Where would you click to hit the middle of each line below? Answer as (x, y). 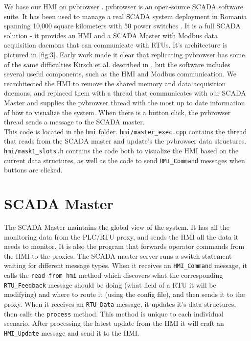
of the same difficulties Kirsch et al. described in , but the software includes (117, 64)
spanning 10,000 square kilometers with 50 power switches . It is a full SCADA (122, 26)
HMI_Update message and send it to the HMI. (72, 332)
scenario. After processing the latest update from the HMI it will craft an (114, 323)
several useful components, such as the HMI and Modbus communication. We (120, 74)
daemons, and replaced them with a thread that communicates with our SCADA (125, 93)
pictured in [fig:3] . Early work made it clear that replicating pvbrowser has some (125, 54)
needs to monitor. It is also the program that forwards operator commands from (124, 246)
